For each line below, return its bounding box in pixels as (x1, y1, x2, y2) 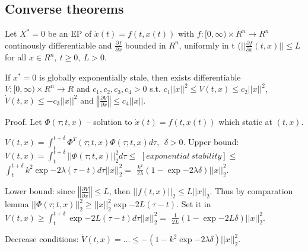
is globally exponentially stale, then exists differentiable (39, 70, 241, 83)
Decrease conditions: (5, 233, 79, 245)
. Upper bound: (183, 135, 239, 147)
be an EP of (47, 27, 92, 40)
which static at (218, 115, 272, 127)
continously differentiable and (5, 38, 112, 51)
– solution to (86, 115, 132, 127)
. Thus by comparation (209, 185, 293, 197)
